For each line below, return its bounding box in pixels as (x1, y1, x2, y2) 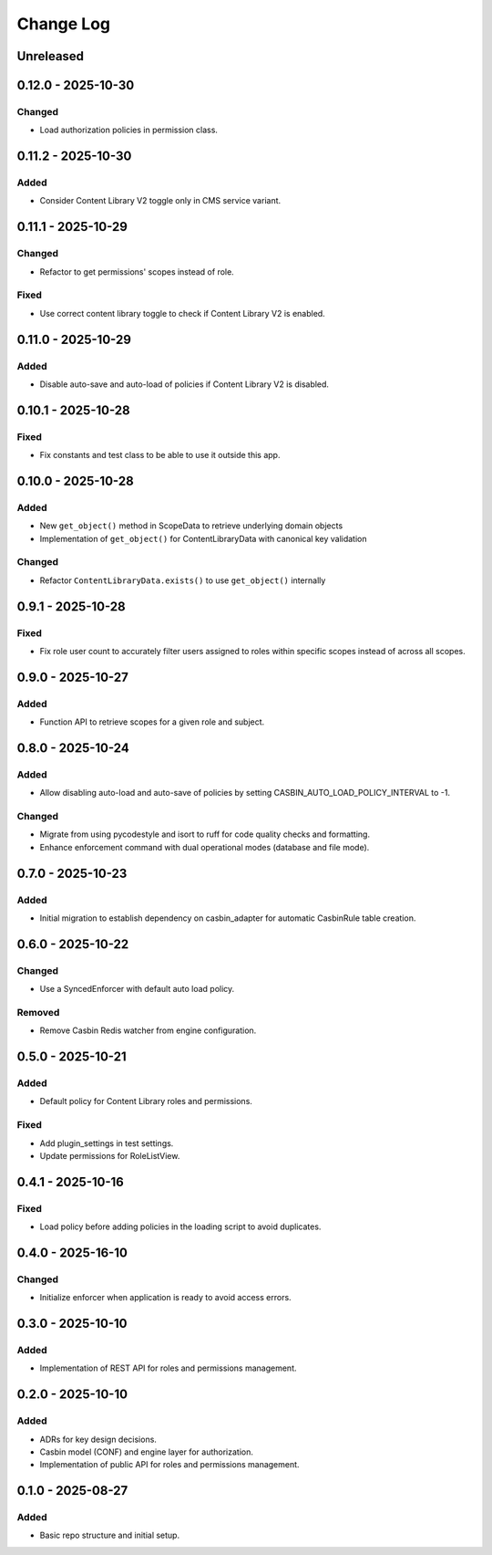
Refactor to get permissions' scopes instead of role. (39, 266, 234, 277)
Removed (16, 1006, 60, 1018)
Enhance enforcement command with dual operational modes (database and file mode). (39, 841, 370, 852)
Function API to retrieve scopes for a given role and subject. (39, 716, 265, 727)
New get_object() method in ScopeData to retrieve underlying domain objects (39, 520, 343, 531)
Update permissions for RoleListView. (39, 1150, 180, 1161)
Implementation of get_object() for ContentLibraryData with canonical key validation (39, 533, 367, 544)
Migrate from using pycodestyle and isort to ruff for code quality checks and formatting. (39, 829, 371, 840)
